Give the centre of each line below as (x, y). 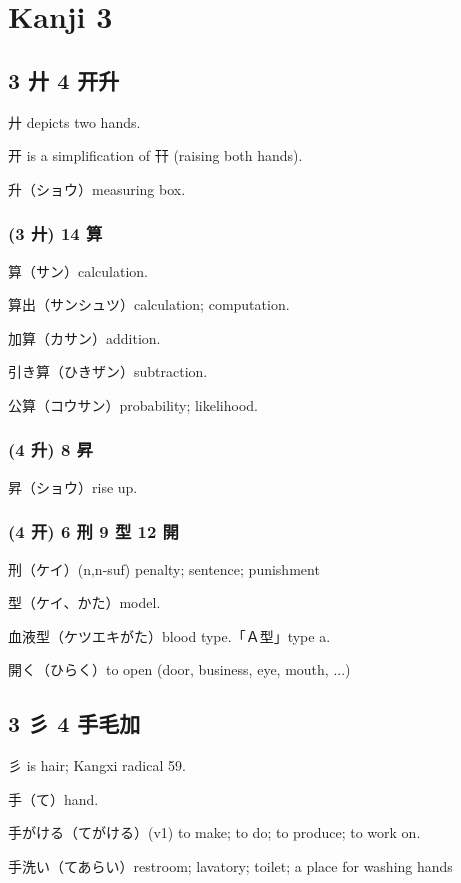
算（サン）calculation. (78, 270)
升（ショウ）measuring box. (97, 188)
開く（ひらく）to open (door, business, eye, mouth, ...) (179, 669)
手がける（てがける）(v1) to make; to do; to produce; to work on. (214, 832)
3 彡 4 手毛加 (74, 723)
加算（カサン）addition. (84, 337)
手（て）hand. (53, 798)
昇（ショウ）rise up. (73, 486)
